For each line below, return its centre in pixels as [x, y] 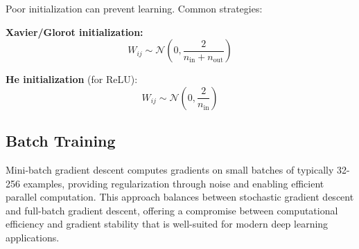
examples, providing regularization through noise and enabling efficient [174, 183]
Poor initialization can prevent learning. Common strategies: [134, 8]
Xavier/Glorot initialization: [75, 31]
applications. [33, 237]
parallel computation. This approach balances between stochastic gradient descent [180, 197]
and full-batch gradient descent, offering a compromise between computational [172, 210]
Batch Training [61, 141]
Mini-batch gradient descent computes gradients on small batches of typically [170, 169]
